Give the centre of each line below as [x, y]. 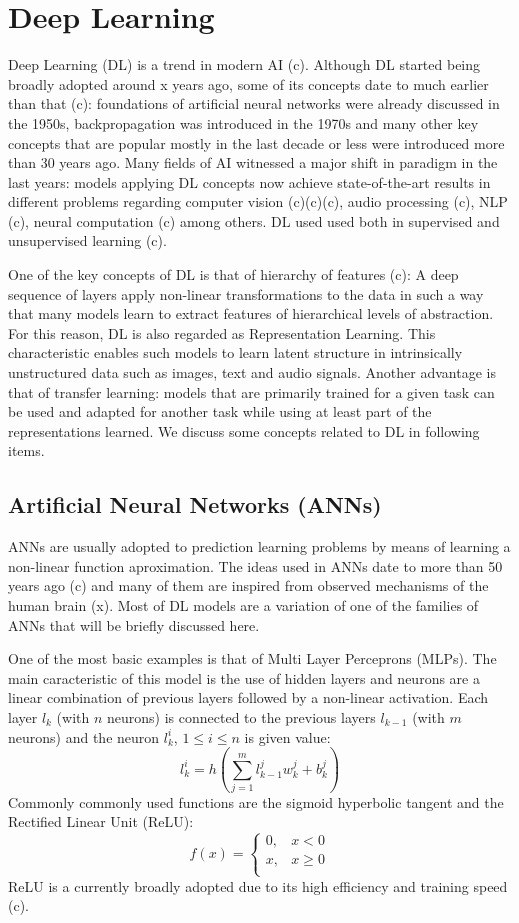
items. [26, 450]
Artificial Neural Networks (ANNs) [195, 504]
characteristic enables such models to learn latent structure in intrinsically [235, 352]
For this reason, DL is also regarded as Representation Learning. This [222, 332]
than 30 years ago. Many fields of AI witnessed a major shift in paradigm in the [253, 162]
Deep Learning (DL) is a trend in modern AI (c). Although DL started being [244, 64]
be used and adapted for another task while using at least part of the [220, 411]
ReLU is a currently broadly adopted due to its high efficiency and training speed [258, 885]
